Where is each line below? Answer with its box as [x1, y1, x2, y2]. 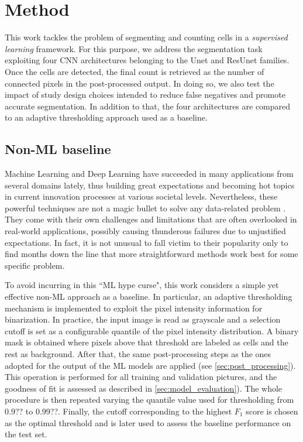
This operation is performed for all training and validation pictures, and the [5, 371, 277, 383]
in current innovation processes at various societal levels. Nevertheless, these [5, 190, 278, 203]
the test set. [5, 428, 47, 440]
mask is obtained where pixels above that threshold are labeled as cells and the [5, 336, 288, 348]
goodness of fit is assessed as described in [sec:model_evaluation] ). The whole [5, 382, 283, 394]
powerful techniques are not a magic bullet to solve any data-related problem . [5, 201, 286, 214]
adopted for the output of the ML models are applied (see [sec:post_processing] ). [5, 359, 296, 371]
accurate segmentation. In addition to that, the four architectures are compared [5, 100, 291, 112]
